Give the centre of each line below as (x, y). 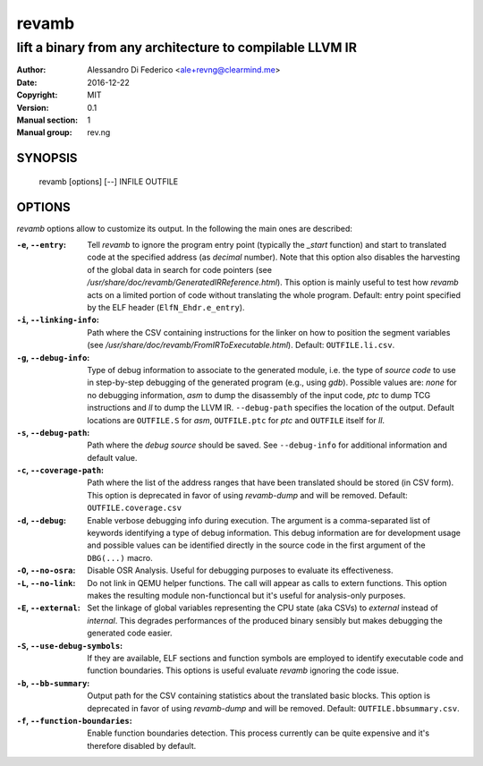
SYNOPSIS (47, 158)
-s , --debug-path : (53, 432)
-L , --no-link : (46, 583)
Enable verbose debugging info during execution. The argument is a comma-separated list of (259, 520)
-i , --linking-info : (58, 320)
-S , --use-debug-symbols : (70, 645)
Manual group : (44, 132)
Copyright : (37, 95)
